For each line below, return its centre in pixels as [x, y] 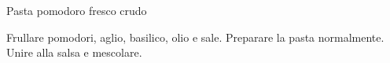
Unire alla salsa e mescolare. [74, 52]
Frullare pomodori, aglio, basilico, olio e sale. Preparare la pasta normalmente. [195, 37]
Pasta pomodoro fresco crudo [77, 10]
